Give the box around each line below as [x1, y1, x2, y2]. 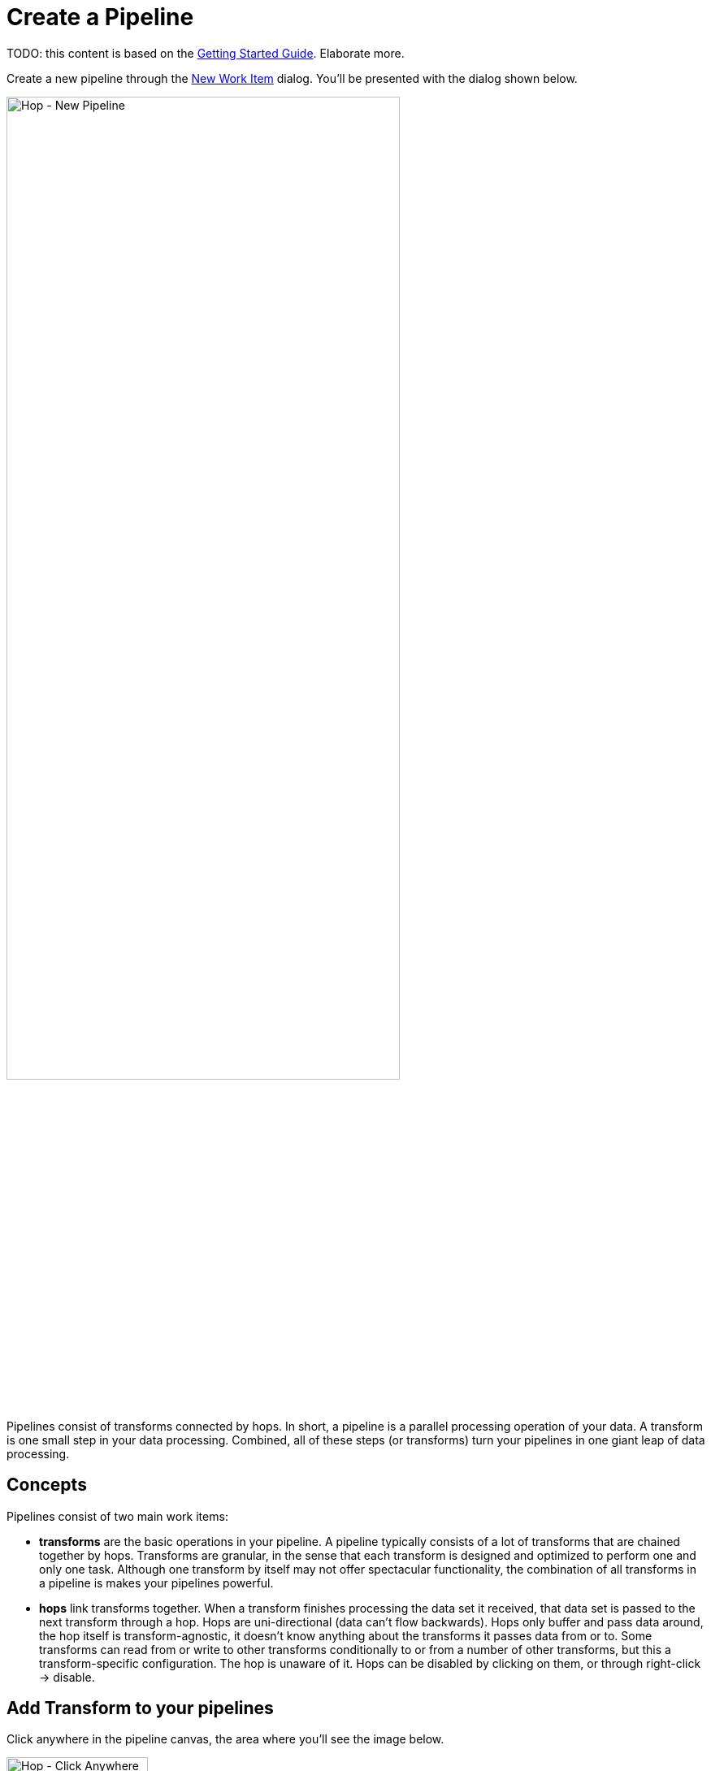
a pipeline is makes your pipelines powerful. [39, 1575, 274, 1590]
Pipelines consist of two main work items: [7, 1509, 228, 1523]
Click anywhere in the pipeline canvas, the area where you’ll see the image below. [7, 1732, 444, 1747]
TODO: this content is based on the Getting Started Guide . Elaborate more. [7, 45, 405, 60]
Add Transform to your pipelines [7, 1698, 274, 1719]
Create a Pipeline [7, 3, 194, 31]
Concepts [7, 1474, 87, 1496]
